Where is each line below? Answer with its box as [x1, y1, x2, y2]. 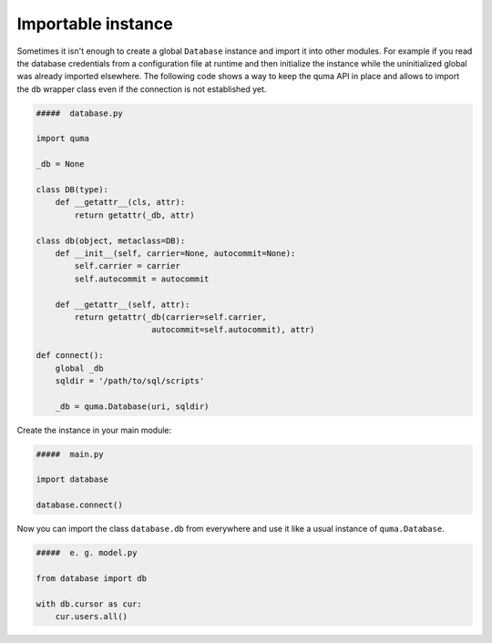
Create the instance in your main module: [16, 424, 172, 435]
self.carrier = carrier [74, 260, 181, 271]
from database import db [36, 573, 148, 583]
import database [36, 475, 109, 485]
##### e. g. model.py [36, 547, 138, 558]
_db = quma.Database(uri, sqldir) [55, 401, 210, 412]
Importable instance [16, 14, 173, 34]
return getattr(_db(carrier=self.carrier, [74, 311, 268, 322]
